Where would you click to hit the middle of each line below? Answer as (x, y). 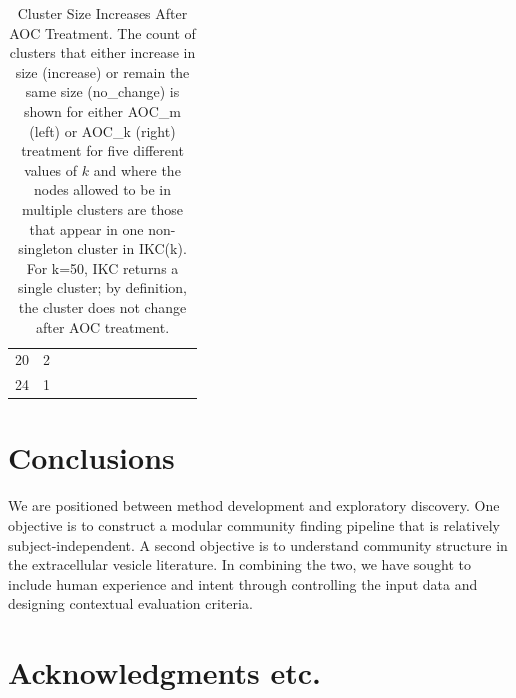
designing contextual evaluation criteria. (130, 603)
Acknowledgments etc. (164, 672)
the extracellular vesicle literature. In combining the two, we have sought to (240, 564)
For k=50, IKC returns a (102, 267)
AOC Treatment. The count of (102, 32)
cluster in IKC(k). (132, 248)
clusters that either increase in (102, 52)
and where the (137, 169)
